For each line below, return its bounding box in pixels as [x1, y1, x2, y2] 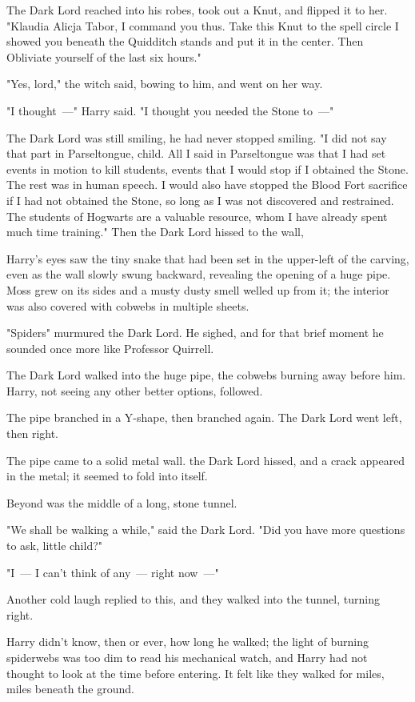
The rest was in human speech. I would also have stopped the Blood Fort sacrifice [6, 176, 408, 193]
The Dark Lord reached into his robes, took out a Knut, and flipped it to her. [6, 2, 388, 18]
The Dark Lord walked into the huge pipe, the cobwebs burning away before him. [6, 367, 406, 383]
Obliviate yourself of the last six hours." [6, 48, 202, 65]
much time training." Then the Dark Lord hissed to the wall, [6, 223, 304, 240]
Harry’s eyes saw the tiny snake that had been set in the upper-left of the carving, [6, 250, 409, 267]
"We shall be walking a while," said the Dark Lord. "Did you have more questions [6, 521, 405, 538]
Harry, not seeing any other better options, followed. [6, 382, 263, 399]
